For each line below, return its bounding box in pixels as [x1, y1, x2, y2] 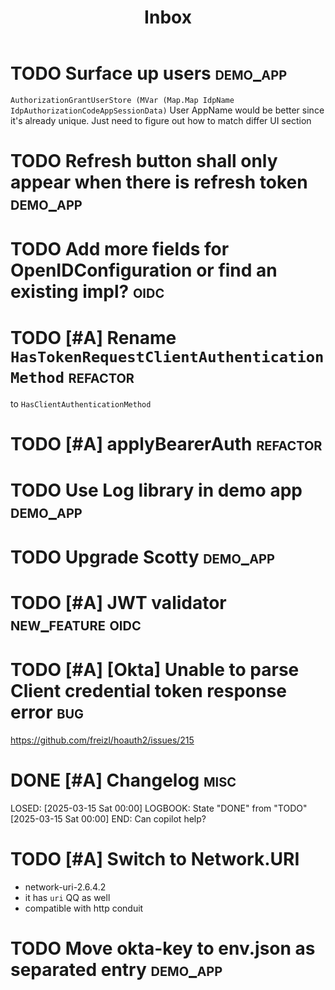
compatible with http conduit [24, 902, 144, 914]
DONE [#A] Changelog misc [10, 769, 237, 792]
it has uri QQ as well [24, 891, 111, 903]
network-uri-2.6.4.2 [24, 881, 107, 893]
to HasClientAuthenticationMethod [10, 398, 152, 410]
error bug [10, 701, 85, 724]
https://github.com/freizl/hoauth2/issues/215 [10, 734, 195, 746]
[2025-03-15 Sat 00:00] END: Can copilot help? [10, 812, 207, 825]
